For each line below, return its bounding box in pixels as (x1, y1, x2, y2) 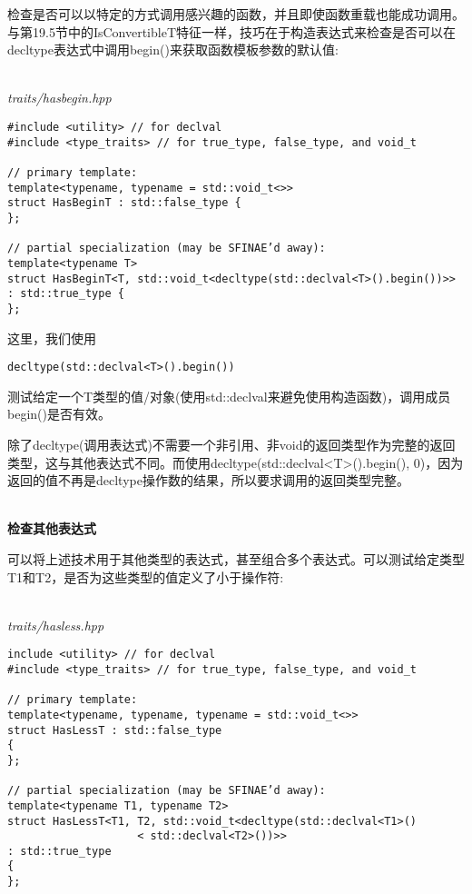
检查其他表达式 (7, 519, 96, 538)
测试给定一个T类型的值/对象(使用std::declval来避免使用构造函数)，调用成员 (7, 386, 451, 405)
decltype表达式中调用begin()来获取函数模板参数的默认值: (7, 40, 339, 59)
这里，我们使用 (7, 328, 96, 347)
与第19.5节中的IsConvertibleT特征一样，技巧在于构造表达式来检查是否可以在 (7, 22, 457, 41)
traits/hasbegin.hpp (7, 88, 112, 107)
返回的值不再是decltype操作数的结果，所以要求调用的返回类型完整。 (7, 471, 409, 490)
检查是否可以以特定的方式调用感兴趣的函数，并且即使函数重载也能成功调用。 (7, 5, 465, 23)
